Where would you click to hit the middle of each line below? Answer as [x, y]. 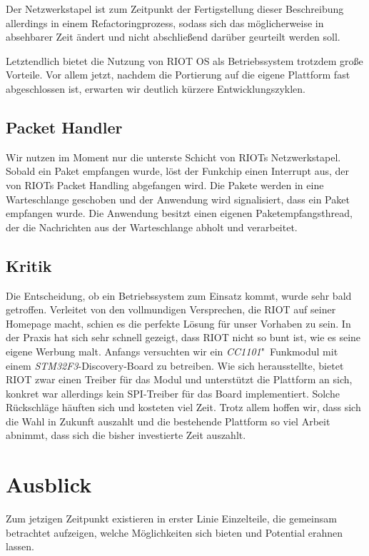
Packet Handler [64, 127]
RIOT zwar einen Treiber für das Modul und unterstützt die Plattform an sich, [179, 379]
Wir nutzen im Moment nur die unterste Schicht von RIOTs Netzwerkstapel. [173, 157]
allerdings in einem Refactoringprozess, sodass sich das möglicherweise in [165, 22]
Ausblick [49, 484]
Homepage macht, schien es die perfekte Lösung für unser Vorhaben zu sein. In [178, 323]
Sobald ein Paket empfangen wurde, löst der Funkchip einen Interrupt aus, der [178, 171]
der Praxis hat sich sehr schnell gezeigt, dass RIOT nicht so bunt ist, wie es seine [183, 337]
